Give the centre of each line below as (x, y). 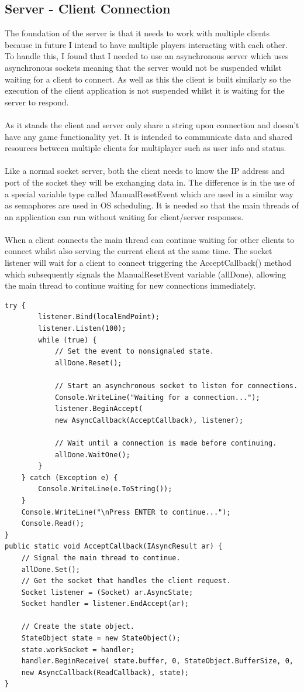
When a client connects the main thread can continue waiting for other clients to (150, 239)
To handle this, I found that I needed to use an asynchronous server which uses (147, 56)
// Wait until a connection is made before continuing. (166, 443)
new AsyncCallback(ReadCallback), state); (105, 672)
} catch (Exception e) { (70, 477)
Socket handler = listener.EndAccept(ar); (105, 604)
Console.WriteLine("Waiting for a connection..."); (157, 397)
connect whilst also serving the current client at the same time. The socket (139, 251)
